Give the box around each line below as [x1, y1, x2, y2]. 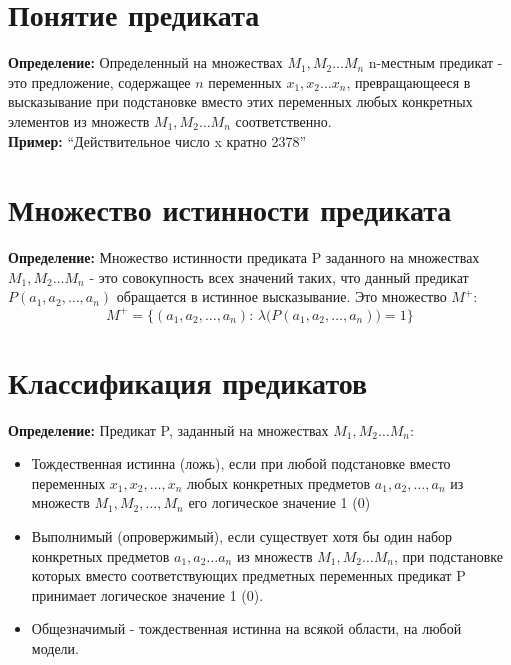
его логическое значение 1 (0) [188, 492, 371, 513]
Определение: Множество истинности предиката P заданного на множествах [8, 247, 480, 268]
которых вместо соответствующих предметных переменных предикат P [31, 565, 466, 586]
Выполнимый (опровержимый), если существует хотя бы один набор [31, 526, 453, 546]
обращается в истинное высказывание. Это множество [116, 286, 447, 307]
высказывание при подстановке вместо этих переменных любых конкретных [8, 91, 473, 112]
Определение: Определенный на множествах [8, 52, 283, 73]
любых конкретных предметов [187, 472, 371, 493]
